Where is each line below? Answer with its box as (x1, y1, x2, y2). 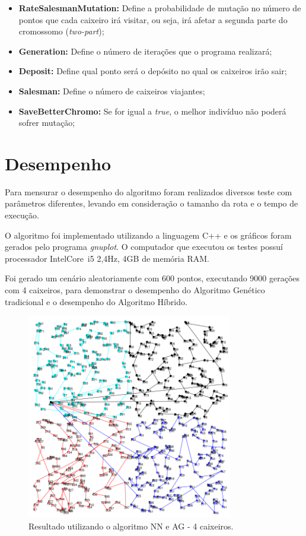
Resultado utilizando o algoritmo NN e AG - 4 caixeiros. (28, 519, 234, 532)
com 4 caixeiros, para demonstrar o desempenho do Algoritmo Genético (5, 284, 265, 296)
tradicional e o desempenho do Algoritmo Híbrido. (5, 295, 187, 307)
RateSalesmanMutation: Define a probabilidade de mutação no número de (18, 2, 301, 14)
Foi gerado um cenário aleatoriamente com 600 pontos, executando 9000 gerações (5, 272, 300, 284)
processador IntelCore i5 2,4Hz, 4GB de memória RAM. (5, 252, 209, 264)
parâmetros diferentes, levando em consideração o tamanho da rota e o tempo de (5, 197, 298, 210)
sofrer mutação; (18, 116, 75, 129)
